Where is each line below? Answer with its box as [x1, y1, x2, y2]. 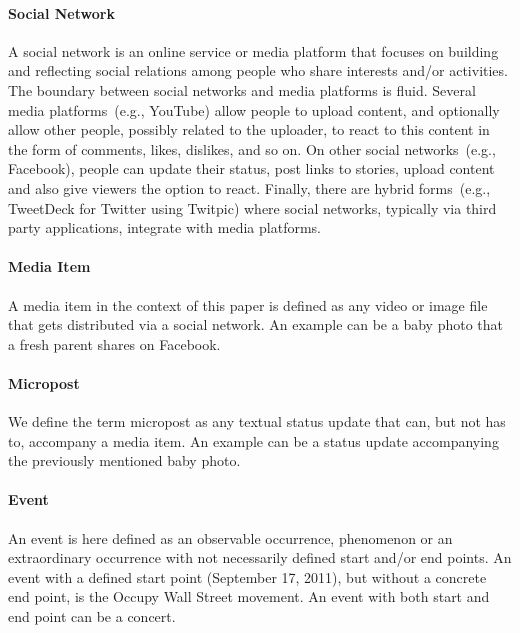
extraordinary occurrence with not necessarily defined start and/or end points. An [8, 547, 512, 568]
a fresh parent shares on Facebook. [8, 333, 221, 354]
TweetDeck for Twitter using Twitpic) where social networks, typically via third [8, 197, 497, 218]
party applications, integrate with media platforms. [8, 217, 321, 238]
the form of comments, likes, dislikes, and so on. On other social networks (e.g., [8, 138, 496, 159]
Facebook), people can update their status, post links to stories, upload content [8, 158, 495, 179]
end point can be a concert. [8, 606, 176, 627]
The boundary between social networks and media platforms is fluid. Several [8, 79, 476, 100]
